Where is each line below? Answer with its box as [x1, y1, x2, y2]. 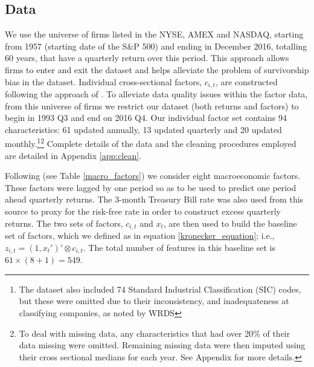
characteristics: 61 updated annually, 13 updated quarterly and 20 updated [5, 123, 282, 135]
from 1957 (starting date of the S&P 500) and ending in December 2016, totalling [5, 39, 307, 52]
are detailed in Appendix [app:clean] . [5, 149, 142, 161]
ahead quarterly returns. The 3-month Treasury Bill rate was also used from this [5, 193, 304, 206]
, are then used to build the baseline [163, 216, 297, 229]
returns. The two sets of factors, [5, 216, 123, 229]
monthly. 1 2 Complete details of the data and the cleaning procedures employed [5, 135, 296, 150]
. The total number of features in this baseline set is [83, 241, 275, 253]
